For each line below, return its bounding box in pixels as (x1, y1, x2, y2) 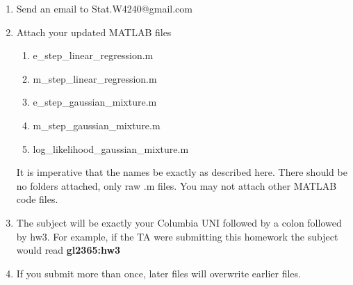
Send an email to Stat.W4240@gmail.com (16, 1, 192, 15)
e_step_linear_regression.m (33, 48, 154, 63)
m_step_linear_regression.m (33, 71, 157, 85)
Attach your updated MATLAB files (16, 24, 172, 39)
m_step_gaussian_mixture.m (33, 117, 161, 132)
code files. (16, 192, 58, 206)
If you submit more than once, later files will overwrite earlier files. (16, 266, 301, 280)
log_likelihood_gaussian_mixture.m (33, 141, 189, 156)
